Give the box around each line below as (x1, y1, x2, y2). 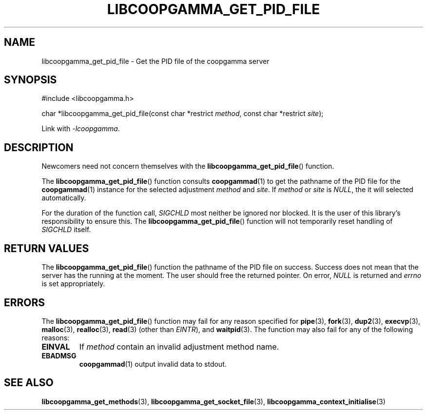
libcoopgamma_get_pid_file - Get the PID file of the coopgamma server (41, 57, 270, 65)
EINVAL (41, 341, 70, 352)
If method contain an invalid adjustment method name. (79, 341, 279, 352)
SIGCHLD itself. (41, 225, 91, 234)
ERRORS (4, 296, 45, 309)
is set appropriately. (41, 279, 105, 288)
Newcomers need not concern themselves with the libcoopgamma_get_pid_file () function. (41, 162, 334, 171)
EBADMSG (41, 351, 77, 360)
